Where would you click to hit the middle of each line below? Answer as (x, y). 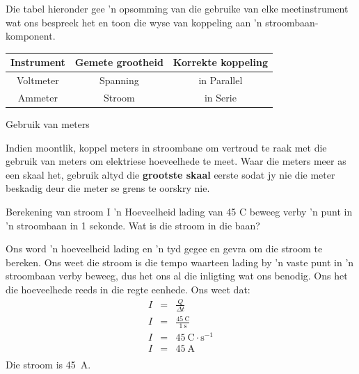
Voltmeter (38, 80)
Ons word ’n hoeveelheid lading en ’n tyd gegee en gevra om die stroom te (164, 249)
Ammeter (38, 97)
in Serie (220, 97)
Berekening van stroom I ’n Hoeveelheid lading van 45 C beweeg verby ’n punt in (179, 212)
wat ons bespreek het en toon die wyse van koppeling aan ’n (134, 22)
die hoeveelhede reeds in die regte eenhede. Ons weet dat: (128, 289)
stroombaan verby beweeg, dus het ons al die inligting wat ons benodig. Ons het (177, 276)
